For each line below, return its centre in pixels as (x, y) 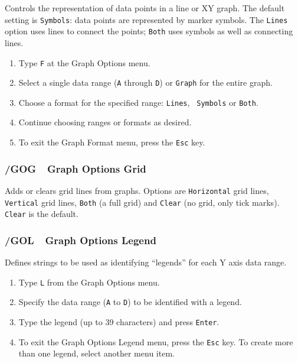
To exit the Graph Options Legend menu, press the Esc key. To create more (156, 341)
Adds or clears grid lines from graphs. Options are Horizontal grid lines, (137, 190)
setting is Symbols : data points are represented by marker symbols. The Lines (146, 19)
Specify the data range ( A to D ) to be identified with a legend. (130, 302)
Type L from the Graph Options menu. (89, 282)
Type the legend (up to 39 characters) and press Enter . (119, 322)
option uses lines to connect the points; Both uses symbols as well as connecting (149, 31)
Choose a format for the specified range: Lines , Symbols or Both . (138, 102)
